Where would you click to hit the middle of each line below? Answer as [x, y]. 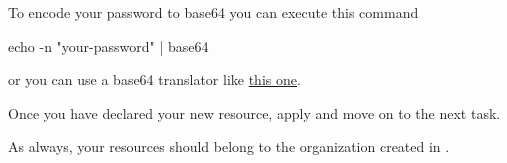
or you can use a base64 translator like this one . [154, 79]
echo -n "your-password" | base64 [108, 45]
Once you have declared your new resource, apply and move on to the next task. [254, 112]
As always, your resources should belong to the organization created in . [229, 146]
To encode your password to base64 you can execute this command [213, 12]
